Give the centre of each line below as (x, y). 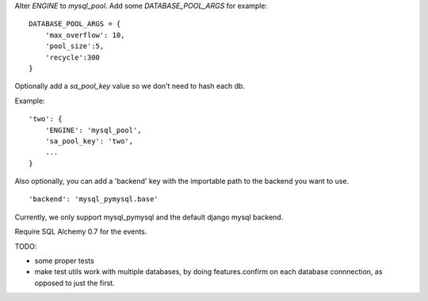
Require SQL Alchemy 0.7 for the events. (81, 232)
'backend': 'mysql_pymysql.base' (94, 199)
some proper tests (64, 261)
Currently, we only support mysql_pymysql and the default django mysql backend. (149, 217)
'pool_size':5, (75, 46)
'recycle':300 (73, 57)
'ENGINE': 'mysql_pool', (93, 130)
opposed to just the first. (75, 283)
